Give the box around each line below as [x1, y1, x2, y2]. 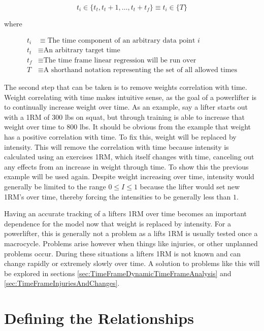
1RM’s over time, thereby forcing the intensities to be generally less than [4, 191, 231, 202]
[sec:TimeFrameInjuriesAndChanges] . [4, 278, 120, 288]
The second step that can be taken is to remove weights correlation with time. [4, 82, 247, 92]
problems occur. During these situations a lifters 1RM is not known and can [4, 248, 241, 258]
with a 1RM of [4, 111, 50, 122]
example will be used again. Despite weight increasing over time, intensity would [4, 171, 254, 182]
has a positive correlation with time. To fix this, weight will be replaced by [4, 131, 237, 142]
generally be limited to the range [4, 181, 106, 192]
